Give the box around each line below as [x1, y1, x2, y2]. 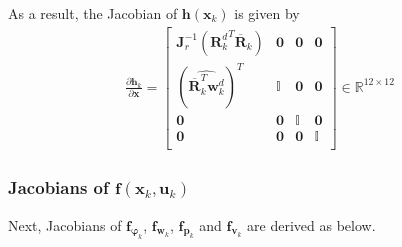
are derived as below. [247, 214, 376, 235]
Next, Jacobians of [8, 214, 122, 235]
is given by [234, 3, 300, 23]
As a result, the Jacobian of [8, 3, 178, 23]
